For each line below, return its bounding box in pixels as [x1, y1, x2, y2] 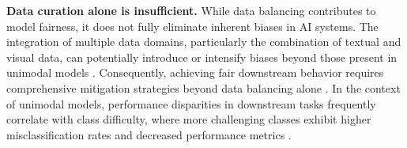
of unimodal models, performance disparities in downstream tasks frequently [6, 95, 376, 112]
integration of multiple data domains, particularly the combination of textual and [6, 33, 401, 50]
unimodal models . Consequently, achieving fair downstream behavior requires [6, 64, 384, 81]
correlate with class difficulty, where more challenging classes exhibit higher [6, 111, 371, 127]
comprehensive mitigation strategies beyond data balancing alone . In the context [6, 79, 401, 96]
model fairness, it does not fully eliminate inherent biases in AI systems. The [6, 17, 379, 34]
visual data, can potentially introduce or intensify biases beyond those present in [6, 48, 398, 65]
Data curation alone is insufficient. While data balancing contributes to [6, 2, 376, 18]
